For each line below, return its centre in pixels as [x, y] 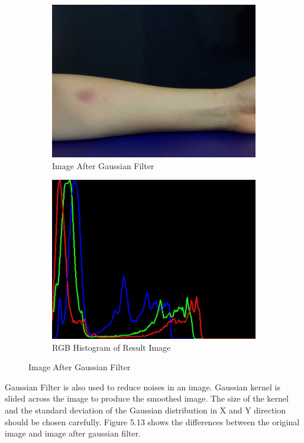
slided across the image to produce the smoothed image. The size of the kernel [147, 398]
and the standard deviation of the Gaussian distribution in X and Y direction [145, 410]
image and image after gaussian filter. [73, 433]
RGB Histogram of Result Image [111, 347]
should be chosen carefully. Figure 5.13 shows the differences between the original [152, 421]
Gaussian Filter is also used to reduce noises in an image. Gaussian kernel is [143, 387]
